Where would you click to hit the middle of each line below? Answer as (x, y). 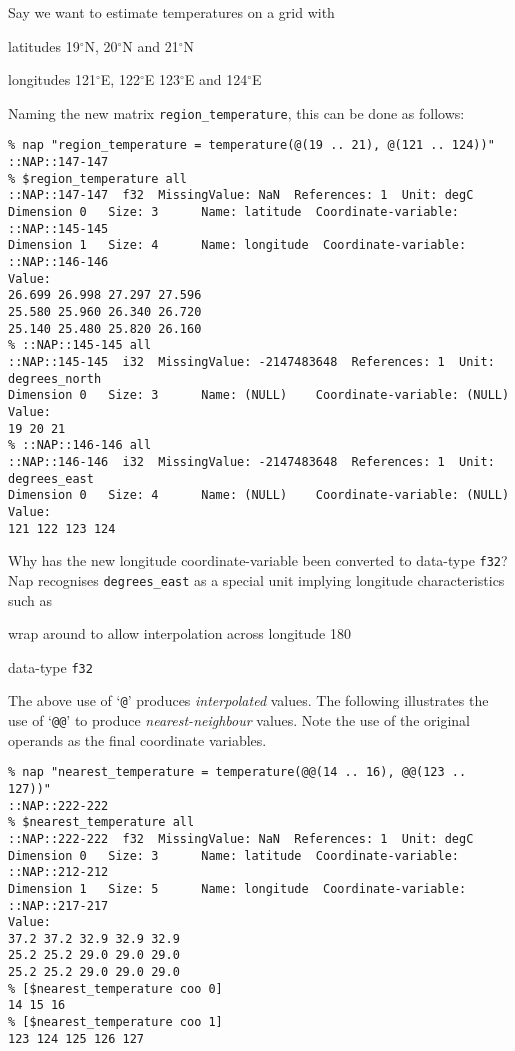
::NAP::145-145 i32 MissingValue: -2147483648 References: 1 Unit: (251, 361)
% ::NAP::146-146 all (80, 445)
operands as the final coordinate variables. (137, 739)
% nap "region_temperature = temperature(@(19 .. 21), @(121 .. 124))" (251, 145)
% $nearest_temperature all (101, 822)
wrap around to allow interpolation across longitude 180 (179, 633)
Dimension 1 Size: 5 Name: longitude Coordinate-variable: (237, 888)
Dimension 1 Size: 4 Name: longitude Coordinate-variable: (237, 245)
